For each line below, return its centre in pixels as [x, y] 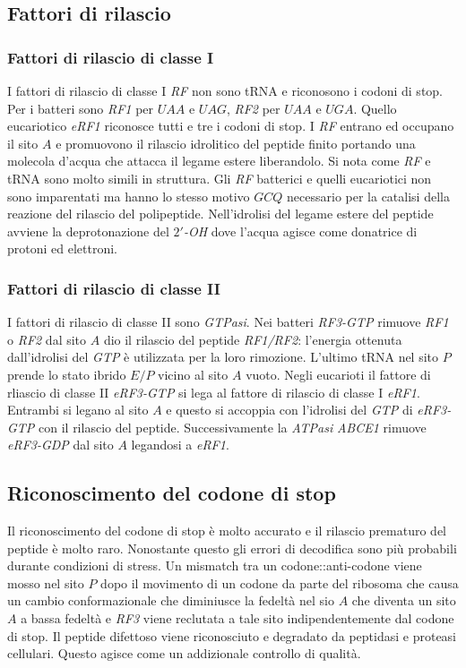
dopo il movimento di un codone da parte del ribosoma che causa [280, 582]
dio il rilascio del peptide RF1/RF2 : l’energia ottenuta [253, 339]
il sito [23, 143]
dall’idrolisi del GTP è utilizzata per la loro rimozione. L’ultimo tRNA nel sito [223, 357]
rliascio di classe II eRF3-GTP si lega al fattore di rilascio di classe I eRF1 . [214, 392]
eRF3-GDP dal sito [60, 445]
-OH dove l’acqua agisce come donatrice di [300, 231]
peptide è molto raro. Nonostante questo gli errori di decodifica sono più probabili [232, 548]
